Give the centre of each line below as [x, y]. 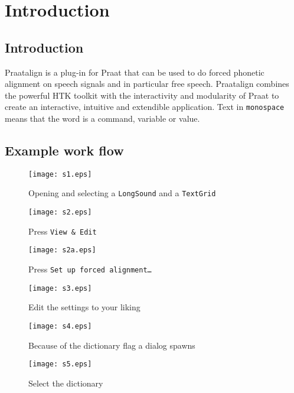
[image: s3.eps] [60, 288]
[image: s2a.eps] [62, 250]
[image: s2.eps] [60, 212]
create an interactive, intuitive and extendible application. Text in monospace [145, 107]
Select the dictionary [66, 383]
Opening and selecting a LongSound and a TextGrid [122, 193]
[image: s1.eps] [60, 174]
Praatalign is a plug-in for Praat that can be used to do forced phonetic [135, 72]
